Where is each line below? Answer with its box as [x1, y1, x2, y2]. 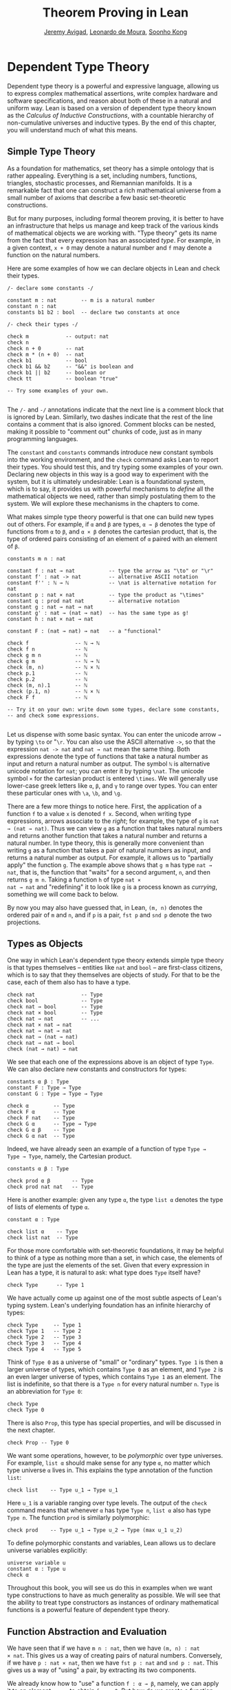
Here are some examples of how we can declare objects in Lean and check [7, 264, 220, 272]
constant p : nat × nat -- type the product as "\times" [7, 591, 205, 598]
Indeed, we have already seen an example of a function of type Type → [7, 1145, 206, 1153]
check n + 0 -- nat [7, 345, 85, 352]
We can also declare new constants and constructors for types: [7, 1065, 187, 1073]
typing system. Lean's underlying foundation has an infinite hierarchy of [7, 1301, 211, 1310]
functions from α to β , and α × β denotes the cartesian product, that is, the [7, 527, 217, 536]
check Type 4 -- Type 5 [7, 1346, 81, 1353]
